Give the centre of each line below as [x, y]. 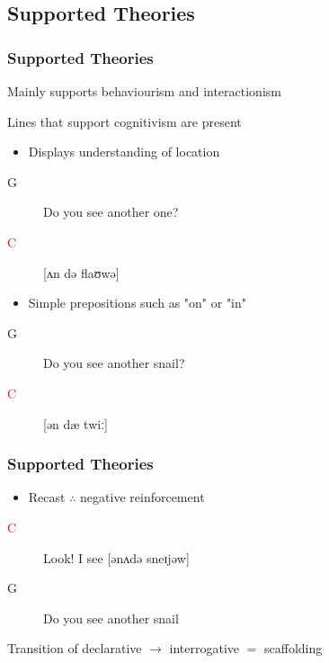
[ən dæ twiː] [76, 423]
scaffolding [293, 648]
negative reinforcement [142, 497]
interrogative [205, 648]
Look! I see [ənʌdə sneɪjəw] [116, 557]
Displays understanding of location [124, 152]
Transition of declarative [75, 648]
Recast [47, 497]
